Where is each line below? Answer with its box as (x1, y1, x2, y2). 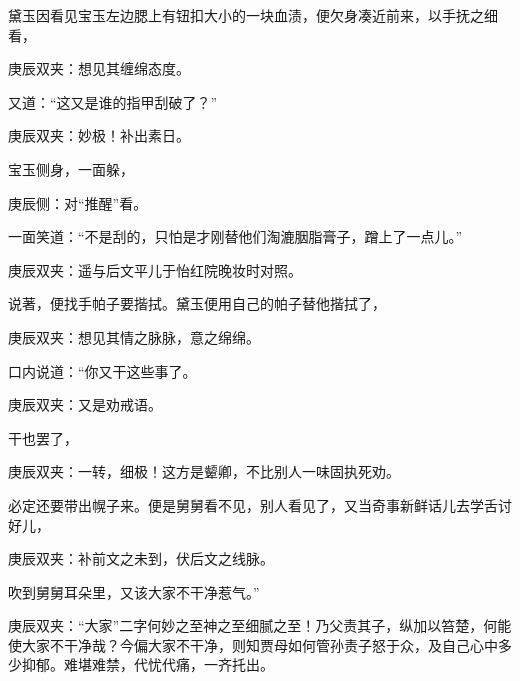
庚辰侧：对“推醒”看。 (8, 192, 148, 213)
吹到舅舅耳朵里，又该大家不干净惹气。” (8, 581, 260, 602)
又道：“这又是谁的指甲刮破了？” (8, 91, 218, 112)
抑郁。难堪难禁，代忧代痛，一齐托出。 (21, 654, 274, 675)
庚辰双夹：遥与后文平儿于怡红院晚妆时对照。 (8, 259, 302, 280)
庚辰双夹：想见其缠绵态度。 (8, 58, 190, 79)
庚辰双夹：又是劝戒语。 (8, 394, 162, 415)
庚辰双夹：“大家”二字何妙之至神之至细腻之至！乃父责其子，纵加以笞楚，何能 (8, 615, 512, 636)
